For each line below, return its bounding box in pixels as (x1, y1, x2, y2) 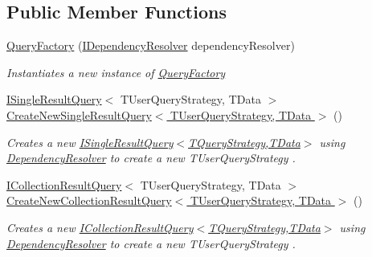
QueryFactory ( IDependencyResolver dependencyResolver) (6, 37, 295, 54)
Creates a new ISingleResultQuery (6, 133, 174, 150)
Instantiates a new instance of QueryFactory (6, 63, 226, 80)
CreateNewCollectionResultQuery (6, 192, 172, 209)
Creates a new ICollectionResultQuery (6, 218, 194, 235)
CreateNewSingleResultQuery (6, 106, 152, 123)
